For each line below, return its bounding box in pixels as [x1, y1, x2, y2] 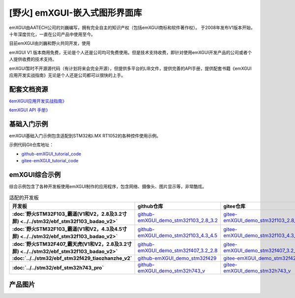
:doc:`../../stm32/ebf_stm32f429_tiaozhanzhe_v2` [12, 255, 132, 262]
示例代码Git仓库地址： [9, 142, 54, 148]
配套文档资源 [9, 85, 48, 93]
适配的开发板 [9, 194, 39, 201]
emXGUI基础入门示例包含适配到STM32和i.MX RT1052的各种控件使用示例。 [9, 133, 161, 139]
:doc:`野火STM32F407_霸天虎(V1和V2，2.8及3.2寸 [12, 240, 132, 247]
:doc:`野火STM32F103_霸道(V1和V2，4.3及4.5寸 [12, 225, 127, 232]
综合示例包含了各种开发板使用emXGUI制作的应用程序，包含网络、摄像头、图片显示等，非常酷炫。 [9, 183, 207, 189]
